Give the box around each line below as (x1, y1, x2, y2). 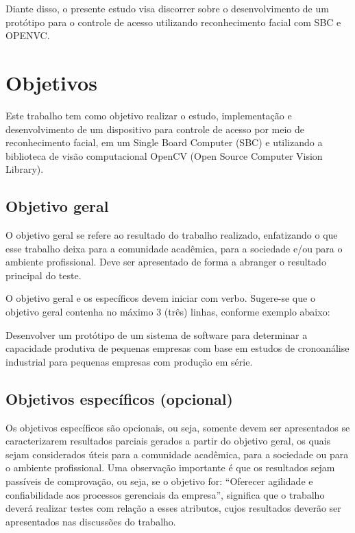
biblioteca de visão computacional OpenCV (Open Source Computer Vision (5, 148, 323, 163)
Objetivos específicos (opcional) (5, 388, 233, 409)
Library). (5, 162, 44, 176)
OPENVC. (5, 28, 50, 43)
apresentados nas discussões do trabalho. (5, 514, 176, 528)
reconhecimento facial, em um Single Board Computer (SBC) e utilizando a (5, 135, 323, 150)
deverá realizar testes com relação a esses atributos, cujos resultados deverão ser (5, 501, 341, 515)
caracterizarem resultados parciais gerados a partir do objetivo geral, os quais (5, 434, 331, 448)
